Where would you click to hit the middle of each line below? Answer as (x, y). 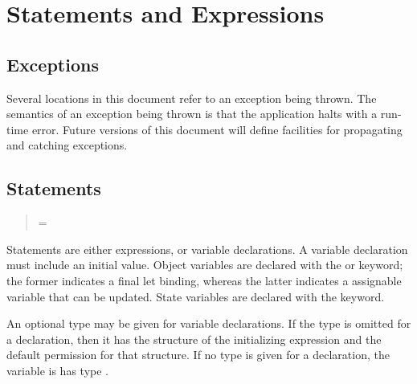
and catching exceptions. (67, 145)
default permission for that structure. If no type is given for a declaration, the (198, 355)
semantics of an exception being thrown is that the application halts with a (192, 114)
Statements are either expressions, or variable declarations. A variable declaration (207, 249)
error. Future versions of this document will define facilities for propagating (217, 129)
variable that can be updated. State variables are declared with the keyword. (196, 296)
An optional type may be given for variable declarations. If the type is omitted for (209, 323)
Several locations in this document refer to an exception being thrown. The (192, 98)
